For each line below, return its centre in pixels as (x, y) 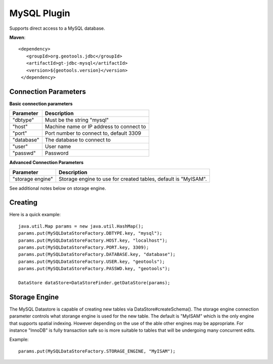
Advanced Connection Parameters (47, 163)
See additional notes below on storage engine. (58, 188)
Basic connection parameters (41, 103)
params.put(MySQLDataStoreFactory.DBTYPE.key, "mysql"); (90, 233)
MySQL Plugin (40, 13)
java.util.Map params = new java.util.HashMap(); (81, 226)
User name (58, 146)
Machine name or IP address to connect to (95, 127)
